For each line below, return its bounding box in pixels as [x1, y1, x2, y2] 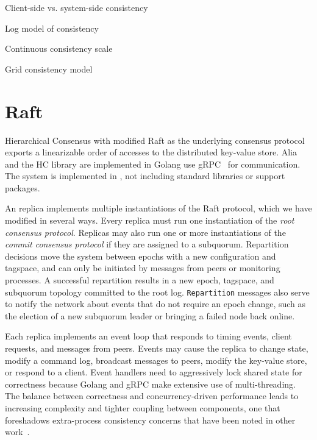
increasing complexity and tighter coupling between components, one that [5, 402, 280, 414]
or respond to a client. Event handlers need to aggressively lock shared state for [5, 366, 302, 378]
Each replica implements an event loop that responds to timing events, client [5, 330, 292, 342]
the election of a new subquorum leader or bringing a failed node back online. [5, 309, 295, 322]
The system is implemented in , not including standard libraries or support [5, 169, 285, 182]
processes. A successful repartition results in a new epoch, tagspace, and [5, 274, 274, 286]
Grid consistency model [5, 62, 93, 75]
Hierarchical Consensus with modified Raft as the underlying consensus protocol [5, 133, 305, 146]
